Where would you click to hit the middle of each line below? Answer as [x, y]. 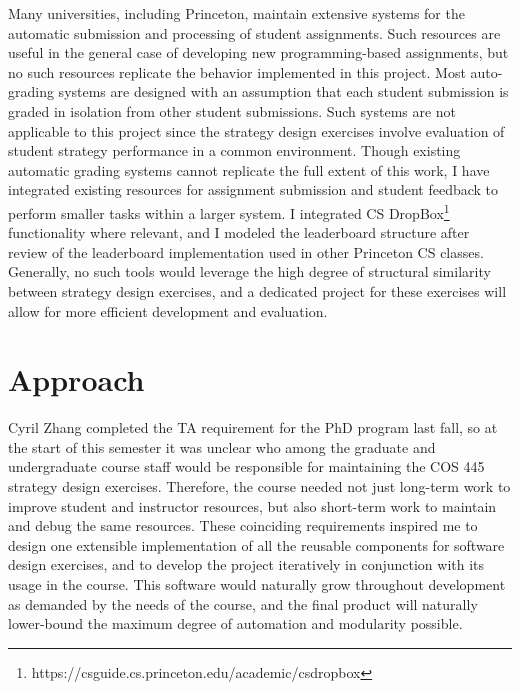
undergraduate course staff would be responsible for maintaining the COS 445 [246, 466]
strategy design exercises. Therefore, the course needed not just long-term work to [259, 486]
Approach [76, 379]
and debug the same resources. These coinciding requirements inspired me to [243, 525]
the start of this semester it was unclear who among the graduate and [222, 446]
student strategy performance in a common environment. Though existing [234, 150]
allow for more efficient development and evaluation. [168, 310]
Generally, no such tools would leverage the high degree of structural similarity [249, 271]
